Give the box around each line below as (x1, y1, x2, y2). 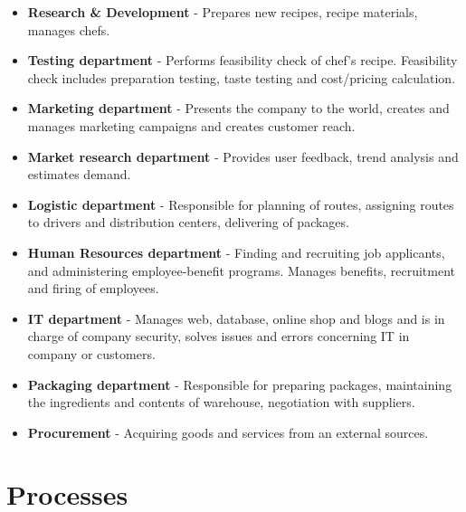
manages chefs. (27, 20, 110, 39)
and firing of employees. (27, 279, 159, 298)
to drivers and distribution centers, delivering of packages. (27, 213, 349, 232)
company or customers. (27, 344, 156, 363)
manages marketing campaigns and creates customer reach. (27, 116, 356, 135)
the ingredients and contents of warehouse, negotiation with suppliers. (27, 393, 415, 412)
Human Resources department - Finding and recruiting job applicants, (27, 242, 445, 261)
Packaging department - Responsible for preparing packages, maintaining (27, 375, 452, 393)
